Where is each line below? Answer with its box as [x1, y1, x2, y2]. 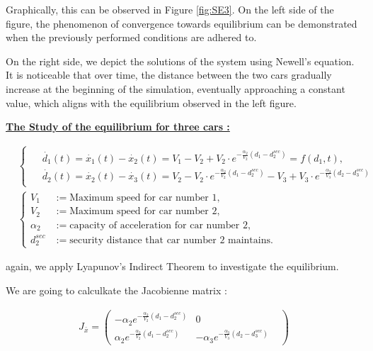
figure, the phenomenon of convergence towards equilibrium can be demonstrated [6, 16, 357, 30]
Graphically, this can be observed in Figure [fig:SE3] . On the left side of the [6, 2, 334, 16]
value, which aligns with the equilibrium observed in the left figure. [6, 95, 297, 110]
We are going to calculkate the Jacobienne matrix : [6, 283, 227, 297]
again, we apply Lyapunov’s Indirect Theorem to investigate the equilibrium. [6, 259, 339, 274]
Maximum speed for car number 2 [69, 206, 217, 217]
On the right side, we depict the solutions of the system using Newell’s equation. [6, 53, 355, 68]
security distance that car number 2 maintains [69, 235, 270, 245]
